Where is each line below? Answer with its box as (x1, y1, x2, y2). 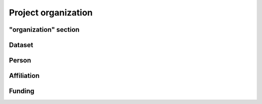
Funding (9, 87, 35, 95)
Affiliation (9, 72, 40, 80)
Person (9, 56, 32, 65)
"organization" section (9, 26, 80, 34)
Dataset (9, 41, 33, 49)
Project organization (9, 7, 93, 18)
